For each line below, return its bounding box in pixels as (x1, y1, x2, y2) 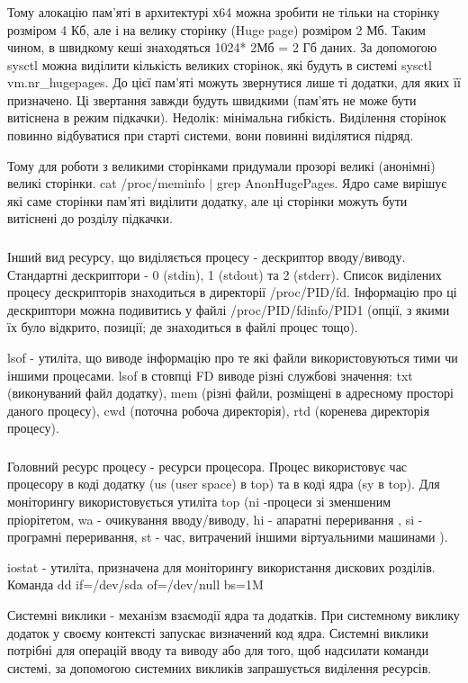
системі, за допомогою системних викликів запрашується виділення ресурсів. (7, 658, 432, 677)
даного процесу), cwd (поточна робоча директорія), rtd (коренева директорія (7, 400, 430, 419)
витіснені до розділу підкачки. (7, 209, 173, 228)
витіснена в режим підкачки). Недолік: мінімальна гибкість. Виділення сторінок (7, 108, 446, 127)
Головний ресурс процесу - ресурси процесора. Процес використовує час (7, 456, 408, 475)
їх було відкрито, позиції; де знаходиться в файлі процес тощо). (7, 318, 358, 337)
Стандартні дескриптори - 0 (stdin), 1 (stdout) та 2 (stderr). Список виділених (7, 265, 442, 283)
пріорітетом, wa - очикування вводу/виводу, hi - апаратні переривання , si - (7, 509, 423, 528)
